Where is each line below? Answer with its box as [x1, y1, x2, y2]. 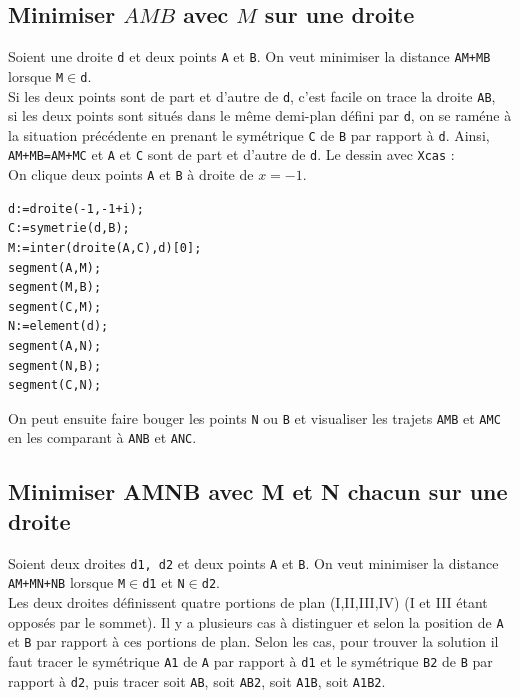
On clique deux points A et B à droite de [8, 164, 254, 185]
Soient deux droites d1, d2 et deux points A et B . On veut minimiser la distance [8, 552, 499, 573]
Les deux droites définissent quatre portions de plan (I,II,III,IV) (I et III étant [8, 591, 488, 612]
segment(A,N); [8, 338, 102, 353]
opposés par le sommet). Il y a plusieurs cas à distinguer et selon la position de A [8, 611, 504, 632]
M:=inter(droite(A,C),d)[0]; [8, 240, 202, 255]
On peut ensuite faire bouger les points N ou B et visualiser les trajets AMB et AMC [8, 407, 501, 428]
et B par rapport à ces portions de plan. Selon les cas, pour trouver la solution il [8, 631, 499, 652]
